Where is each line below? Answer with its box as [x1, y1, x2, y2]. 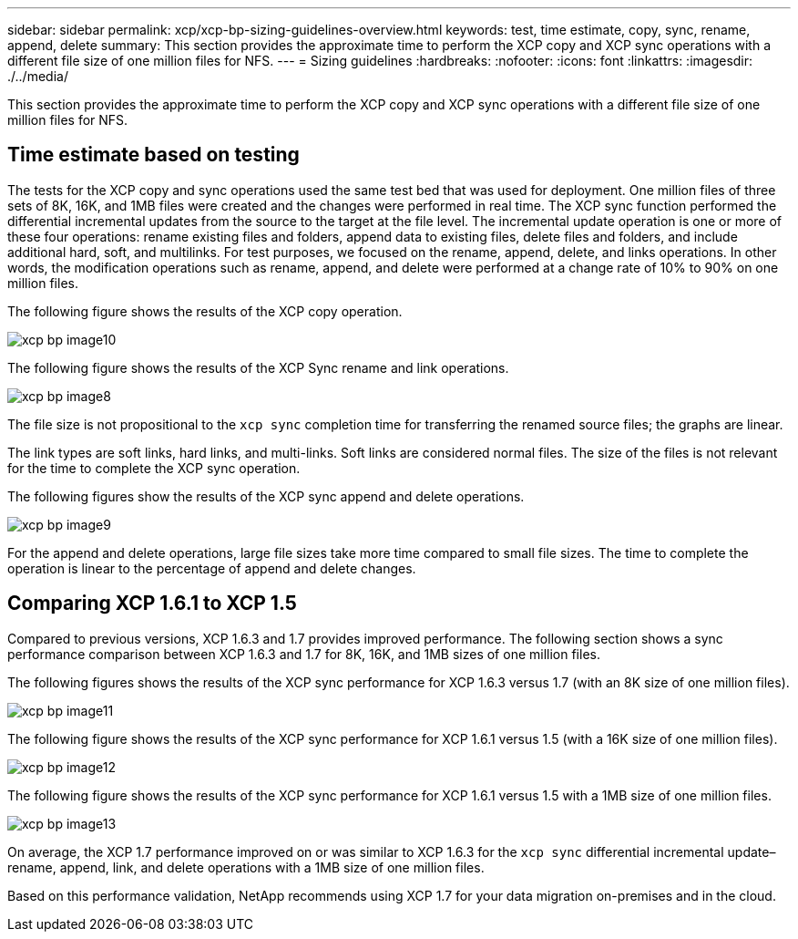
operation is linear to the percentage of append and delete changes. [7, 560, 416, 576]
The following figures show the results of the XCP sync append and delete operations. [7, 488, 525, 504]
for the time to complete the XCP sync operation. [7, 459, 301, 476]
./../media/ [7, 68, 68, 84]
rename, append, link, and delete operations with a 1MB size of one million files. [7, 859, 485, 875]
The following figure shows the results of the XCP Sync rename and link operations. [7, 359, 509, 376]
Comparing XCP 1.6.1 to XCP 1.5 [7, 592, 297, 615]
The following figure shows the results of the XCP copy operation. [7, 303, 403, 319]
